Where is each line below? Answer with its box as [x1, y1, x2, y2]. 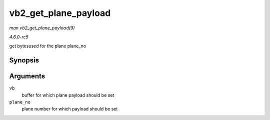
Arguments [9, 72, 45, 81]
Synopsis [9, 56, 39, 65]
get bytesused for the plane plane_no [9, 43, 86, 49]
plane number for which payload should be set [21, 106, 118, 112]
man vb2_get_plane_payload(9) [9, 25, 75, 31]
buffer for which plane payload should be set [21, 92, 114, 98]
